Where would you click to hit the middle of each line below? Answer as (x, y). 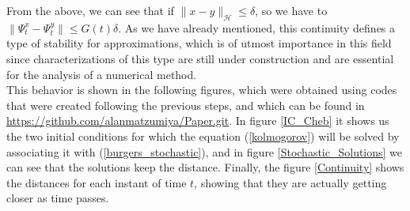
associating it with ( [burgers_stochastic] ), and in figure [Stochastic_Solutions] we (205, 151)
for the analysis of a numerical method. (102, 74)
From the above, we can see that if (90, 10)
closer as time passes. (58, 198)
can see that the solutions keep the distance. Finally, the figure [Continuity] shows (205, 167)
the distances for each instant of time (97, 182)
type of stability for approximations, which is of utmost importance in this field (199, 43)
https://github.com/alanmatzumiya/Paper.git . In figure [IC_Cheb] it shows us (198, 121)
